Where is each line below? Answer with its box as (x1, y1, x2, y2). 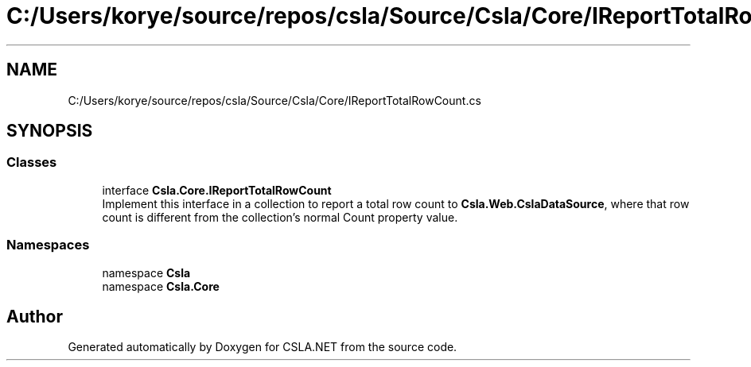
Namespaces (6, 237, 90, 253)
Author (6, 306, 63, 326)
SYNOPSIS (6, 121, 93, 141)
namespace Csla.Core (102, 279, 220, 293)
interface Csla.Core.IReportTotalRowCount (102, 183, 332, 197)
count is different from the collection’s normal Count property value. (102, 210, 458, 224)
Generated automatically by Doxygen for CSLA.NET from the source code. (68, 340, 457, 354)
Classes (6, 154, 57, 171)
